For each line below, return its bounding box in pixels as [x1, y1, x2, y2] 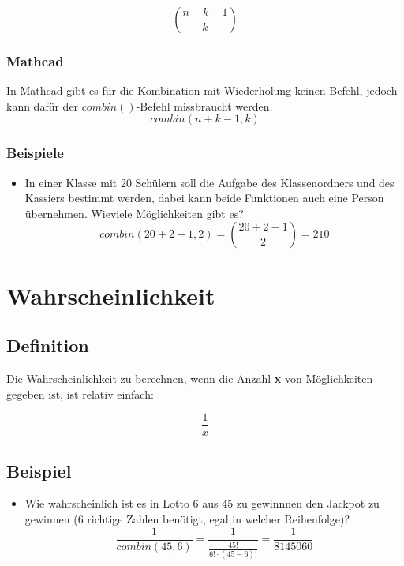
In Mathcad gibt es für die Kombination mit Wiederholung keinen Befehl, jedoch [6, 82, 398, 99]
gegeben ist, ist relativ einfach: [6, 385, 154, 402]
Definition [6, 333, 89, 358]
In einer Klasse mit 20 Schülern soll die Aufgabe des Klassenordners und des [24, 174, 395, 190]
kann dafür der [6, 97, 79, 114]
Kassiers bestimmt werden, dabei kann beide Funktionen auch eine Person [24, 189, 384, 206]
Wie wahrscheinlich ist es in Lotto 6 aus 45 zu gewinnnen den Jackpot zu [24, 495, 380, 512]
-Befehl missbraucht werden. [136, 97, 273, 114]
